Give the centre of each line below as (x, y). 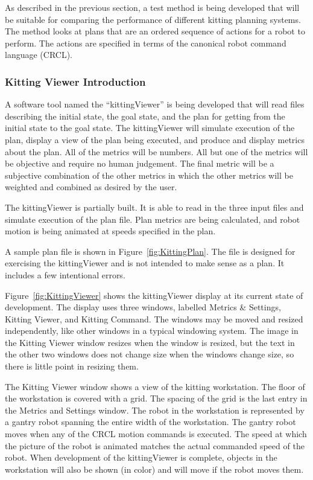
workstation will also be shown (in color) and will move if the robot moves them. (154, 469)
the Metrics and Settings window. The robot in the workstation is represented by (155, 410)
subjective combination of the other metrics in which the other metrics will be (149, 175)
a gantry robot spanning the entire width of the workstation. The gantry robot (150, 422)
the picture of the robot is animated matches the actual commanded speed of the (155, 445)
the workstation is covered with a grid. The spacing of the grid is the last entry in (156, 398)
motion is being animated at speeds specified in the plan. (110, 231)
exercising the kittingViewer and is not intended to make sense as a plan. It (145, 263)
